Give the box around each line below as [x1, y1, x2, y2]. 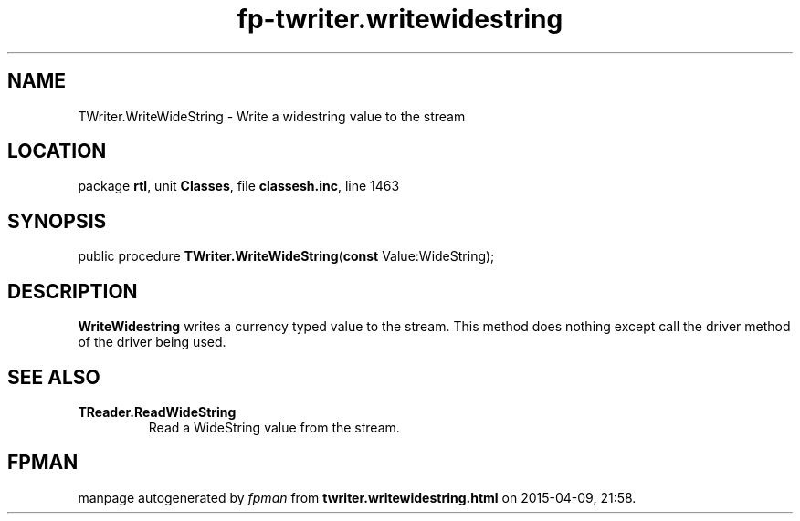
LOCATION [7, 140, 107, 163]
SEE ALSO [7, 365, 100, 389]
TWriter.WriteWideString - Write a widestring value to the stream [78, 108, 466, 124]
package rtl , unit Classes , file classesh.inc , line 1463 [78, 178, 400, 194]
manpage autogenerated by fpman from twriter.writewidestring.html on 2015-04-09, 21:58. [78, 489, 637, 505]
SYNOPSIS [7, 209, 107, 233]
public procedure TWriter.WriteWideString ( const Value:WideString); [78, 248, 495, 265]
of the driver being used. [78, 334, 226, 350]
